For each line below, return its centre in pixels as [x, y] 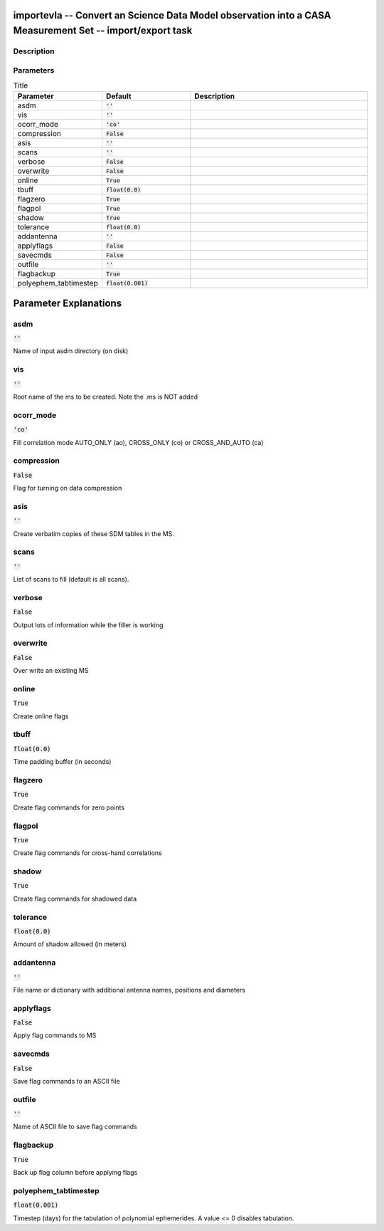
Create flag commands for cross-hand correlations [88, 853]
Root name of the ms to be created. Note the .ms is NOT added [106, 397]
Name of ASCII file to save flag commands [75, 1127]
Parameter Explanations [68, 303]
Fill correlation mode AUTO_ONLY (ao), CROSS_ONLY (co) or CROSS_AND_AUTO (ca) [138, 442]
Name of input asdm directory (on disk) [71, 351]
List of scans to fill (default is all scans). [71, 580]
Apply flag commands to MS [55, 1035]
